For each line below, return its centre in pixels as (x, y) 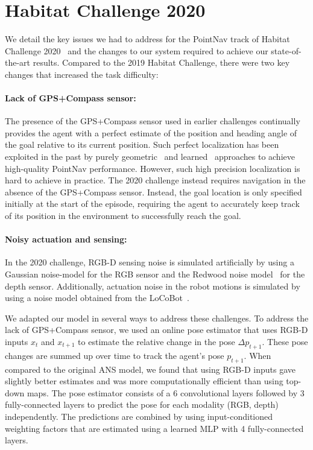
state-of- (286, 50)
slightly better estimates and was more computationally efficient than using (144, 381)
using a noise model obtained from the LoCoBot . (97, 298)
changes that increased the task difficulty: (82, 74)
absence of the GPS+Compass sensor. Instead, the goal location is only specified (153, 192)
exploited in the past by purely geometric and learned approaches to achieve (150, 157)
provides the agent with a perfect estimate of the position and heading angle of (151, 132)
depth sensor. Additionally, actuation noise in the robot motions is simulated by (153, 286)
